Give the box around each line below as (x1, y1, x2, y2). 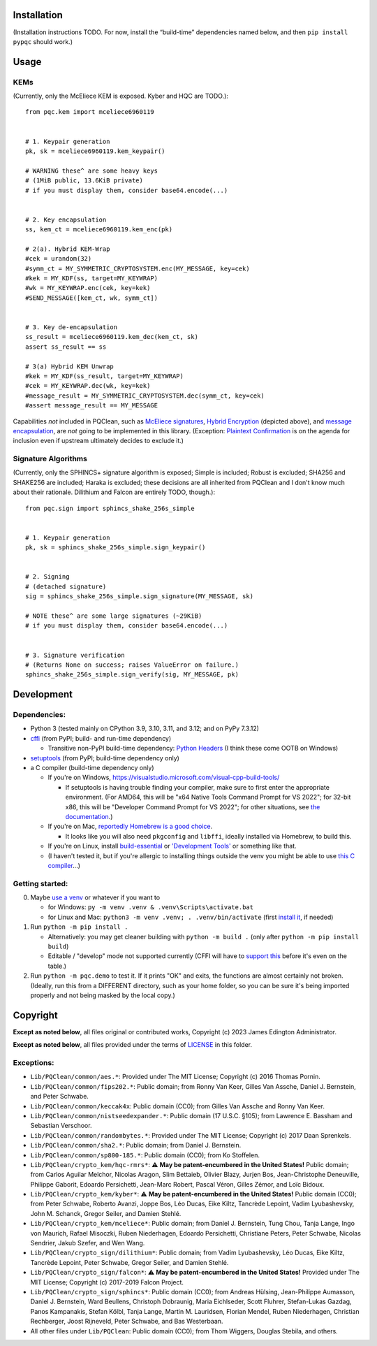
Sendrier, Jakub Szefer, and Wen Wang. (30, 1239, 145, 1247)
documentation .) (65, 812, 113, 820)
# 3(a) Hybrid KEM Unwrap (25, 362, 114, 370)
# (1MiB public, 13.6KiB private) (25, 177, 143, 184)
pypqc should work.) (13, 37, 73, 45)
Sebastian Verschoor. (30, 1122, 92, 1130)
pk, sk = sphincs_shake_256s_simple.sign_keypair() (25, 544, 206, 551)
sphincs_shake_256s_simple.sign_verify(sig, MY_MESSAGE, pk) (25, 671, 239, 679)
